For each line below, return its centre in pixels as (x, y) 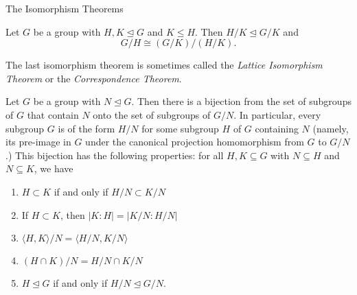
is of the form (87, 128)
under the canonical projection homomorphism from (195, 142)
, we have (54, 168)
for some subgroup (180, 128)
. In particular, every (277, 114)
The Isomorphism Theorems (65, 8)
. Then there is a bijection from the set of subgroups (241, 101)
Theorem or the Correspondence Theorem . (94, 78)
